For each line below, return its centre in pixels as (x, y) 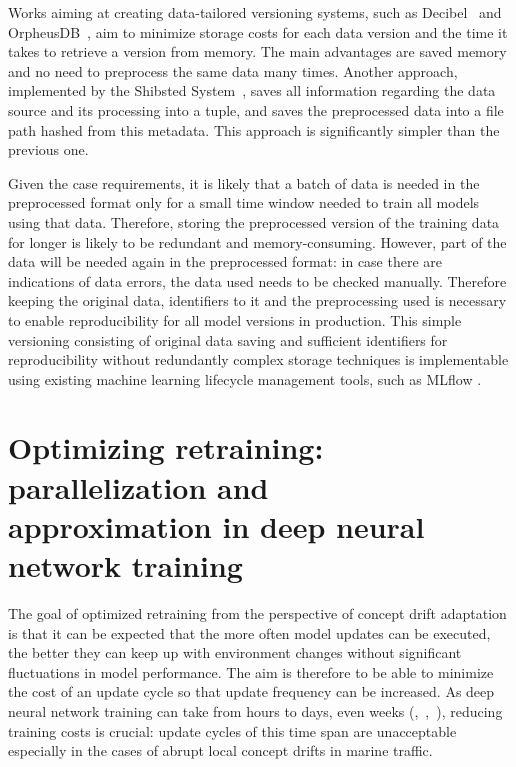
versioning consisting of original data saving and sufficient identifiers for (228, 339)
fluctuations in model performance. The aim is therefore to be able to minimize (251, 671)
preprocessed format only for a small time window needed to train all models (244, 202)
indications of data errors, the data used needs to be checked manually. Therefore (257, 280)
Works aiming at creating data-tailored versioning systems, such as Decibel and (255, 12)
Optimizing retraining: (166, 447)
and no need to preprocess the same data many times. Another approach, (233, 70)
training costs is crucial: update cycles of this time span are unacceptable (232, 730)
